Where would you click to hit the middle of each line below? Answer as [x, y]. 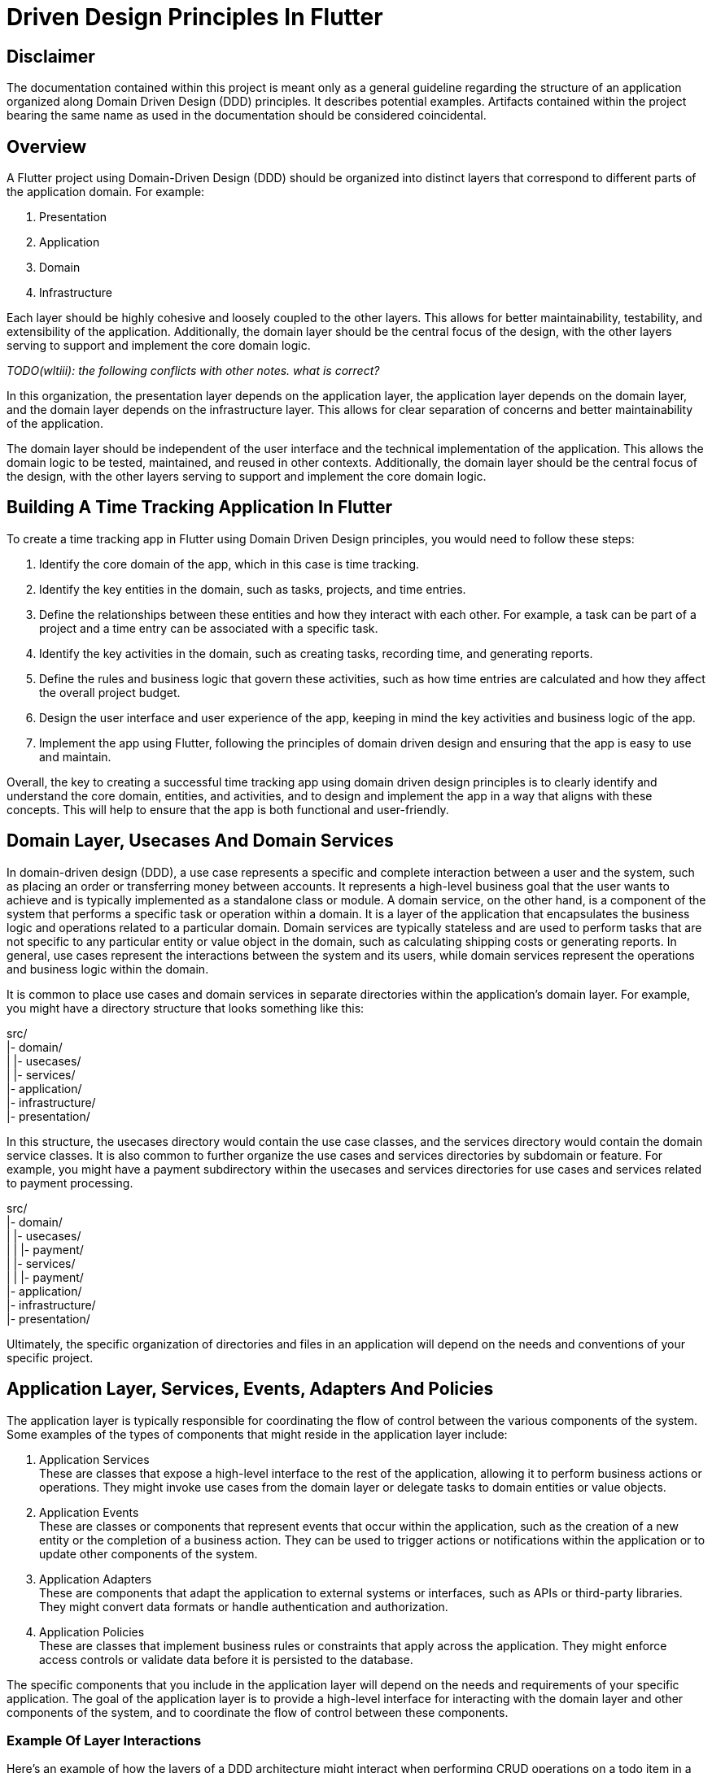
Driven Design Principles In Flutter [195, 17]
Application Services [94, 1459]
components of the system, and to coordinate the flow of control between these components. [258, 1712]
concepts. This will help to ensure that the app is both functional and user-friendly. [228, 809]
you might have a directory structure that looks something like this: [186, 1008]
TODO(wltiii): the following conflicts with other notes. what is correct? [193, 371]
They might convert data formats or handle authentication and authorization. [244, 1606]
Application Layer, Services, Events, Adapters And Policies [250, 1389]
